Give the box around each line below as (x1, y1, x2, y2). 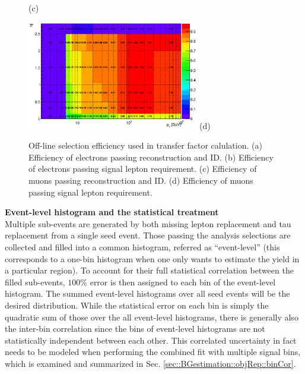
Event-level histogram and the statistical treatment (5, 206, 219, 218)
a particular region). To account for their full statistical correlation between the (5, 264, 294, 276)
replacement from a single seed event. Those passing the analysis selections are (5, 229, 291, 241)
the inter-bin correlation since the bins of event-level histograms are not (5, 322, 265, 335)
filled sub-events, (5, 275, 65, 288)
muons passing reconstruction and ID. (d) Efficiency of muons (28, 174, 253, 187)
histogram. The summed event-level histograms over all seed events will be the (5, 287, 290, 300)
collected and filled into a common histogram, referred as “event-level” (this (5, 241, 280, 253)
